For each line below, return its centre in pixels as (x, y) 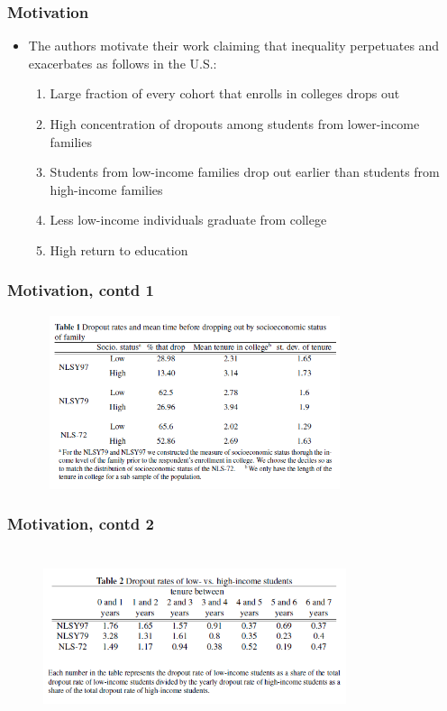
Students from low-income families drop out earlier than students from (245, 172)
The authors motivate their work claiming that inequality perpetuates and (234, 46)
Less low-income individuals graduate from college (188, 220)
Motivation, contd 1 (81, 290)
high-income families (106, 189)
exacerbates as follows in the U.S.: (123, 63)
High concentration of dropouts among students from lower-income (235, 124)
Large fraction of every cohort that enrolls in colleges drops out (225, 93)
